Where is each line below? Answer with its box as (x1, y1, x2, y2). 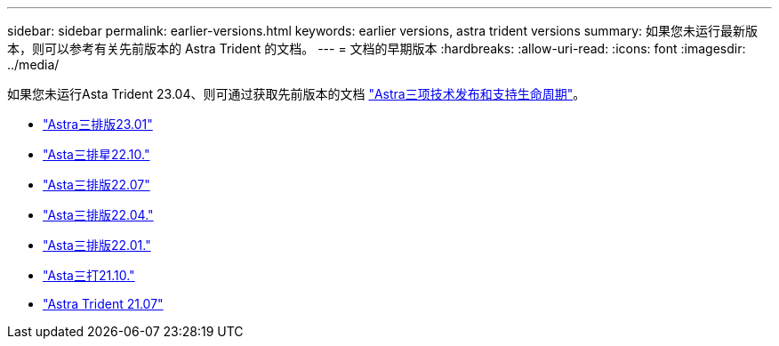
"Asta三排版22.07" (43, 177, 150, 192)
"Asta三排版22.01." (43, 237, 151, 253)
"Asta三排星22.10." (43, 147, 150, 162)
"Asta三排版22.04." (43, 207, 154, 222)
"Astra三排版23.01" (43, 117, 153, 132)
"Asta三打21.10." (43, 268, 135, 283)
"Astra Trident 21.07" (43, 296, 164, 311)
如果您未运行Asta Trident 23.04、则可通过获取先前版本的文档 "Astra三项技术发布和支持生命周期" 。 (7, 86, 586, 101)
